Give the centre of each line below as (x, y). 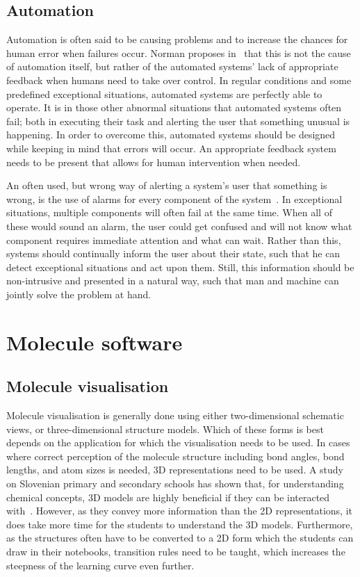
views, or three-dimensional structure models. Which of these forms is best (165, 429)
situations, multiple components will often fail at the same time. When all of (169, 212)
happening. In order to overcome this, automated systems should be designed (171, 135)
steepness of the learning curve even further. (100, 565)
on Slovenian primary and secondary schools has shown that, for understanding (175, 483)
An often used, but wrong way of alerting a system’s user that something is (167, 185)
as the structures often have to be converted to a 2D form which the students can (180, 538)
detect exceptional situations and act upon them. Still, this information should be (180, 267)
